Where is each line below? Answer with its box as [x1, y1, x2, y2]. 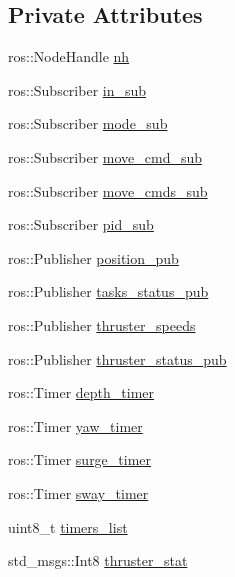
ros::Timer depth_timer [8, 382, 155, 403]
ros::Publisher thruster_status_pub [8, 348, 227, 369]
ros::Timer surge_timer [8, 449, 152, 470]
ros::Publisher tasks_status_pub [8, 281, 209, 302]
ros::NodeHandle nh [8, 46, 130, 67]
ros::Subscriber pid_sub [8, 214, 154, 235]
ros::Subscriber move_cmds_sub [8, 180, 208, 201]
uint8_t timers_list [8, 516, 128, 537]
